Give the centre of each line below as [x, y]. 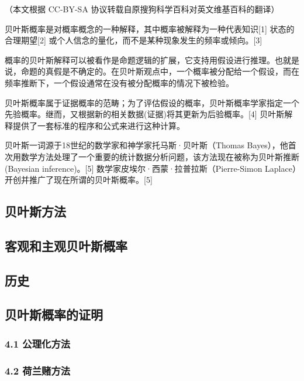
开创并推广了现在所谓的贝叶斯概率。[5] [79, 180]
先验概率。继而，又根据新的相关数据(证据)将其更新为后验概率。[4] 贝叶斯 [145, 114]
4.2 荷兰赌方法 [38, 370]
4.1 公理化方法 [38, 343]
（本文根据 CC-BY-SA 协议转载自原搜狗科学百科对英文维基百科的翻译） [142, 9]
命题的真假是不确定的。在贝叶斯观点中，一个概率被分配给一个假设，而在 [160, 71]
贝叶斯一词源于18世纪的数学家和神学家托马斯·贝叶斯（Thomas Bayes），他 [146, 145]
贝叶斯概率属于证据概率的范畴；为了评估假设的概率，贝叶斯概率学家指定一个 [152, 102]
